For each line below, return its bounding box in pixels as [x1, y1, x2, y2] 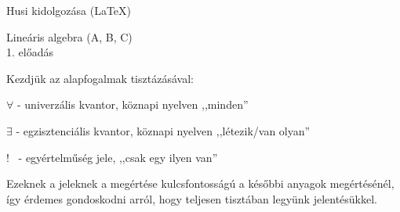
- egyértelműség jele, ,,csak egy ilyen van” [18, 149, 218, 165]
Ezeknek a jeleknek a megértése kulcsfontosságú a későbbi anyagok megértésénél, [6, 175, 395, 192]
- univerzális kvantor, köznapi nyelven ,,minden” [16, 96, 249, 113]
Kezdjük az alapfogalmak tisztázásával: [6, 70, 194, 86]
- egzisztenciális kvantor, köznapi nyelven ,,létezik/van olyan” [16, 122, 311, 138]
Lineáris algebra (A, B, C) [6, 28, 133, 45]
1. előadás [6, 44, 53, 60]
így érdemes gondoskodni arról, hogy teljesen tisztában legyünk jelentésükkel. [6, 190, 378, 207]
